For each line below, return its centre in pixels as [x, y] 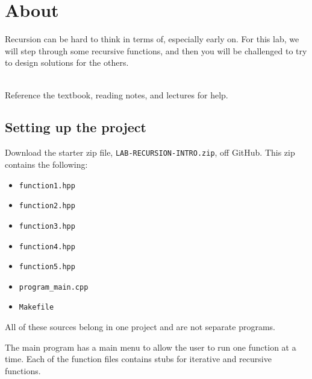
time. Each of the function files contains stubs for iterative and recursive [138, 359]
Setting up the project [76, 127]
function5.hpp [47, 267]
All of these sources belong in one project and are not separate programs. [140, 327]
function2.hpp [47, 206]
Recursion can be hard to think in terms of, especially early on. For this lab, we [152, 39]
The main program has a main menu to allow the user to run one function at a [151, 347]
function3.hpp [47, 226]
